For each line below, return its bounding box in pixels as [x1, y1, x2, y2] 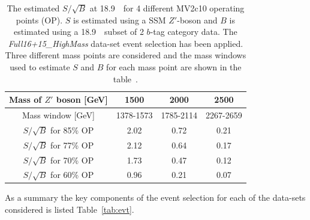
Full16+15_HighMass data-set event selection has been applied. [8, 37, 243, 49]
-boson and [177, 13, 218, 26]
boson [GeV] [56, 93, 108, 106]
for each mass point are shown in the [106, 60, 242, 73]
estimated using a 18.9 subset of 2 [14, 25, 144, 38]
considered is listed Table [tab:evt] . [5, 203, 134, 216]
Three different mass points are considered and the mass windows [5, 49, 246, 61]
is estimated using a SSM [73, 13, 166, 26]
